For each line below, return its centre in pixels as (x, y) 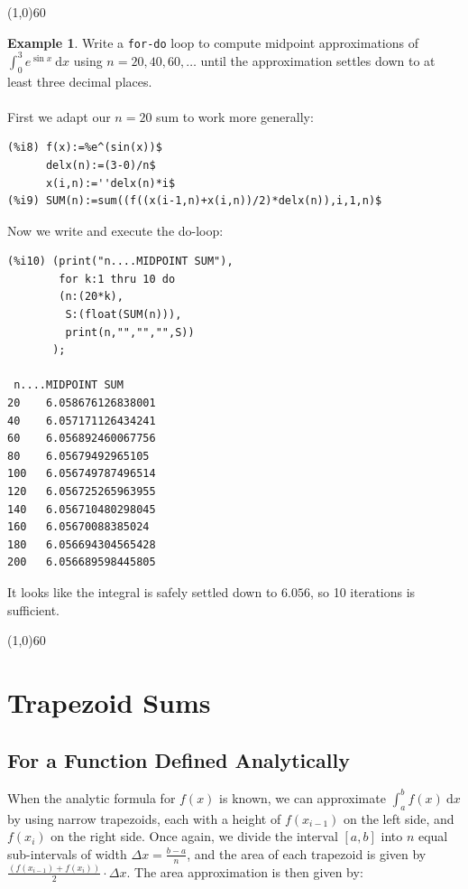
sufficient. (34, 609)
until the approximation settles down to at (318, 60)
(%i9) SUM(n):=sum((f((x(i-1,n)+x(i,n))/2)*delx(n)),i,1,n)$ (195, 201)
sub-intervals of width (67, 853)
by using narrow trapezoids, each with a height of (144, 818)
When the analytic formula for (92, 797)
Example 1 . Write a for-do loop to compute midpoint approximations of (213, 42)
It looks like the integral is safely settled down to (142, 591)
